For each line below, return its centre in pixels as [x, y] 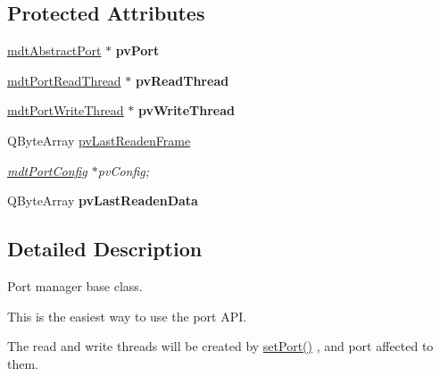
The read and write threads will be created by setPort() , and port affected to [220, 346]
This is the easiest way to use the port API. [127, 316]
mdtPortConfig [47, 170]
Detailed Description [105, 249]
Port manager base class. [75, 285]
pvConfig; [124, 170]
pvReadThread [183, 80]
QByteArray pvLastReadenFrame [99, 140]
